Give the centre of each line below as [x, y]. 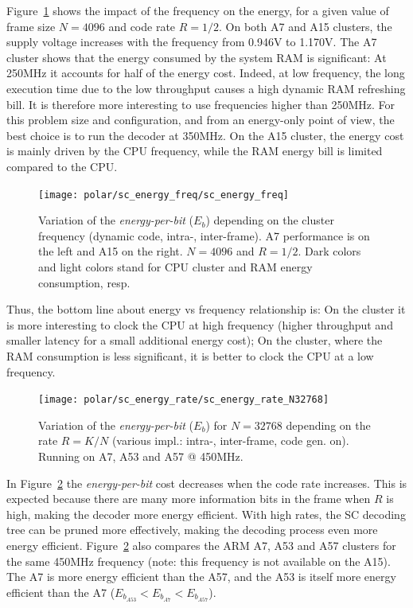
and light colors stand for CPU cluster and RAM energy [175, 266]
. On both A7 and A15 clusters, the [306, 26]
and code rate [142, 26]
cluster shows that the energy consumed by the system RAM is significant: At [197, 57]
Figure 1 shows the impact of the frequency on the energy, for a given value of [198, 10]
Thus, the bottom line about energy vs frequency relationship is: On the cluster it [206, 309]
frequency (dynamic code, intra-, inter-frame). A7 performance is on [204, 235]
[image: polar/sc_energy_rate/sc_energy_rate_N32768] [184, 400]
